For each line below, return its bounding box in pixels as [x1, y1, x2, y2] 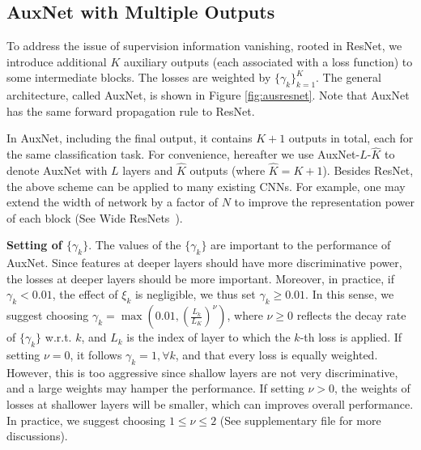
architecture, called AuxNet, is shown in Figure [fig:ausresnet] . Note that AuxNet [6, 87, 410, 104]
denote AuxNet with [6, 162, 108, 178]
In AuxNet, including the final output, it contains [6, 129, 253, 146]
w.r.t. [45, 329, 72, 346]
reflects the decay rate [296, 307, 406, 324]
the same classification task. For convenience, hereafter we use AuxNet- [6, 146, 360, 163]
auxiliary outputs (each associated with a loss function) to [123, 53, 413, 70]
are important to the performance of [210, 236, 391, 253]
